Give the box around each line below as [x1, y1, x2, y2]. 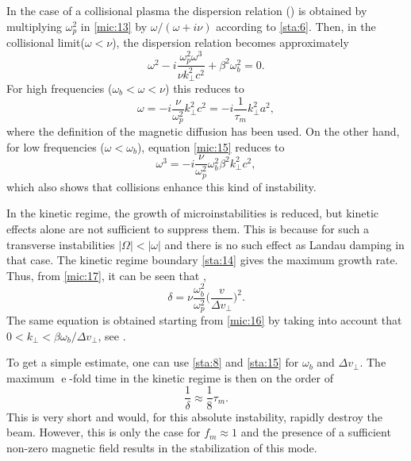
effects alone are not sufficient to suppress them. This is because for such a [6, 221, 369, 236]
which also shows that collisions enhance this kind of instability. [6, 178, 317, 194]
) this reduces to [165, 80, 244, 96]
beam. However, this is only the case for [6, 424, 201, 440]
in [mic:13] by [80, 17, 148, 34]
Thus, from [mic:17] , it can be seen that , [6, 267, 206, 283]
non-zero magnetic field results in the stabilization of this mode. [6, 439, 317, 455]
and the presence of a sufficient [240, 424, 391, 440]
